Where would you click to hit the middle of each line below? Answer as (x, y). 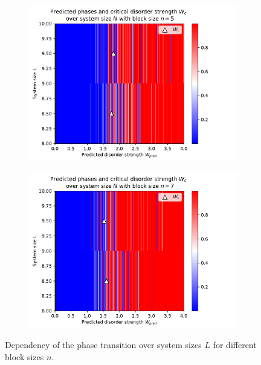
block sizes (24, 356)
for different (235, 345)
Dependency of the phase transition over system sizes (103, 345)
